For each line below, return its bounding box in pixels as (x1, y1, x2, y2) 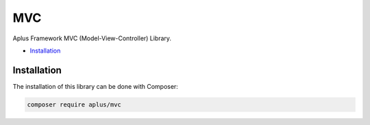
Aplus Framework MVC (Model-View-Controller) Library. (12, 34, 171, 42)
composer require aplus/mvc (27, 100, 121, 109)
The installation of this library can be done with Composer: (12, 82, 178, 90)
